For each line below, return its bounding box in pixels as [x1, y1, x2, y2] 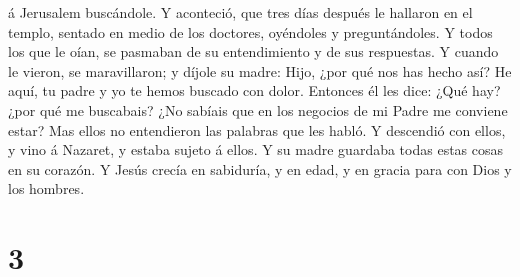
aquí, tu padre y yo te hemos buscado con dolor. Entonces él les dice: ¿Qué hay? [8, 80, 501, 101]
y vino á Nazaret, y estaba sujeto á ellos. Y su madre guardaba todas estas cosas [8, 139, 504, 160]
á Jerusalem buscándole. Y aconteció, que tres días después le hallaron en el [8, 2, 473, 22]
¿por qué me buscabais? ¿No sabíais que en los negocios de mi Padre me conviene [8, 99, 508, 120]
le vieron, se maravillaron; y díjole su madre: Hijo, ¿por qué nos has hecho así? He [8, 60, 512, 81]
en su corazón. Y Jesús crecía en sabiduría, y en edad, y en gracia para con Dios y [8, 158, 512, 179]
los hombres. [8, 178, 85, 199]
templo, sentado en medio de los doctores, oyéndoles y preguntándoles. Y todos [8, 21, 493, 42]
